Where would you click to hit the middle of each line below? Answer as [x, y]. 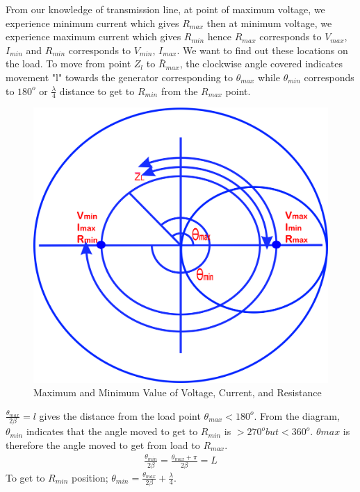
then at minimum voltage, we [269, 23]
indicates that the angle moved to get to [112, 431]
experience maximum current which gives [93, 36]
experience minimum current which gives [92, 23]
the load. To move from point [68, 63]
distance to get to [97, 91]
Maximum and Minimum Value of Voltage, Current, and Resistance [178, 392]
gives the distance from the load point [120, 415]
